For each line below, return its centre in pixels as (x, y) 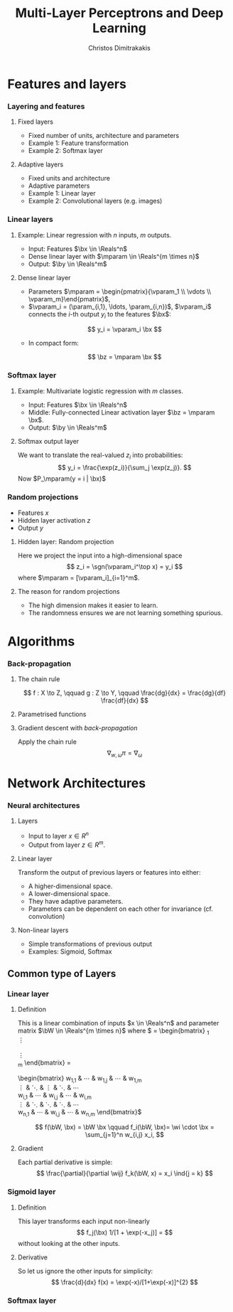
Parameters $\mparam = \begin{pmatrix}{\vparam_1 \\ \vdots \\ (120, 291)
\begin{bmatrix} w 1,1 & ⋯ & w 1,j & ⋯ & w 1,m (80, 1079)
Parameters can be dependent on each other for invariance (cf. (120, 909)
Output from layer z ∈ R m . (66, 844)
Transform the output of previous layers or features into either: (109, 872)
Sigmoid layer (32, 1192)
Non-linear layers (43, 930)
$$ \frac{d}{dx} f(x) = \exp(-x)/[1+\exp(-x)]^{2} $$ (125, 1282)
